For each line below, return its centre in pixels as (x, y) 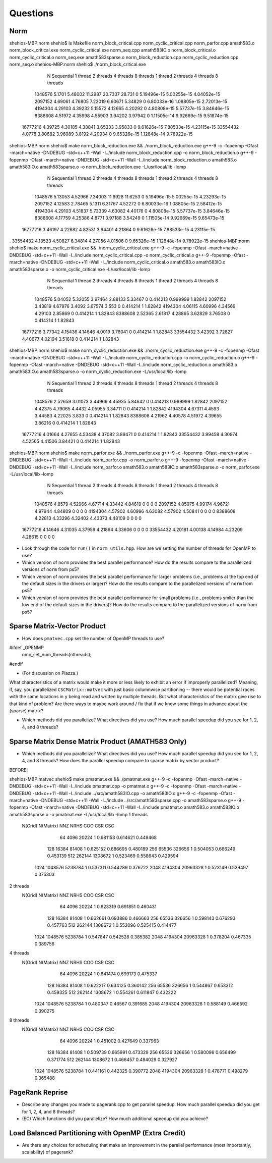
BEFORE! (18, 770)
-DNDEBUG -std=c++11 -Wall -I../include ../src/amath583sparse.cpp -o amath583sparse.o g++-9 (140, 801)
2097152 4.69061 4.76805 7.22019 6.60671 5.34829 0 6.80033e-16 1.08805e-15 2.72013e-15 (131, 101)
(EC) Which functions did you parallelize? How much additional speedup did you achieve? (115, 1119)
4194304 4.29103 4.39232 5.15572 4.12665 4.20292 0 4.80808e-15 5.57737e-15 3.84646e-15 (132, 109)
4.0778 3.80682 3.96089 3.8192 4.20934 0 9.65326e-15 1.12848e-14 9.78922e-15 (107, 134)
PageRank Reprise (39, 1093)
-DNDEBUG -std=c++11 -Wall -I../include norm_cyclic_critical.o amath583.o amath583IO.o (132, 262)
